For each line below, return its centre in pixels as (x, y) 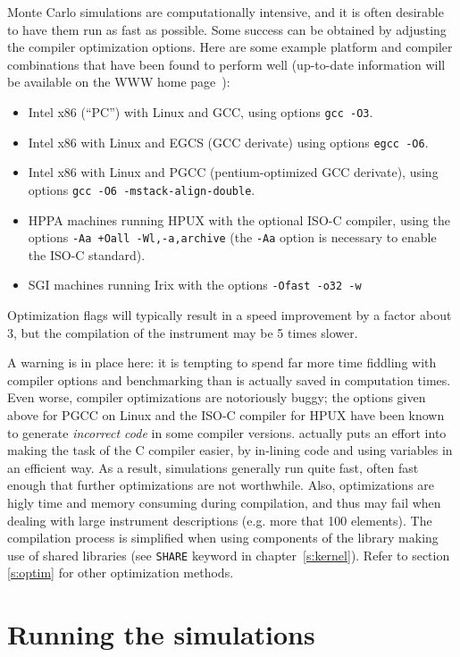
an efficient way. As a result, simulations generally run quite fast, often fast (213, 467)
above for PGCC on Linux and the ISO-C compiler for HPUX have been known (226, 415)
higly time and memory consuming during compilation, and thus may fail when (224, 502)
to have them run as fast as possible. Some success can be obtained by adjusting (227, 29)
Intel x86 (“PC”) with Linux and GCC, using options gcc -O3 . (201, 111)
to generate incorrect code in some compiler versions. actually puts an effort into (227, 432)
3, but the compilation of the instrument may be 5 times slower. (183, 332)
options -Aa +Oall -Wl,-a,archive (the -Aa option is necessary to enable (232, 237)
